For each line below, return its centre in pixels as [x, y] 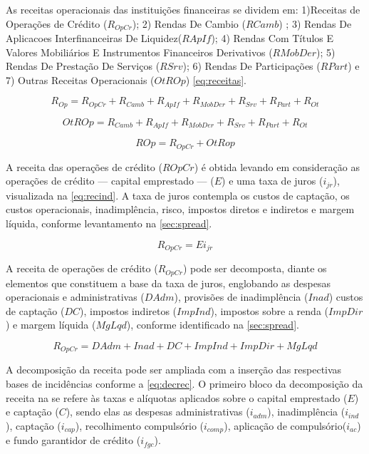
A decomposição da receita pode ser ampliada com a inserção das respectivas [174, 370]
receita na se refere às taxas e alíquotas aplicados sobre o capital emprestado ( [177, 397]
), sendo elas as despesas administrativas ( [158, 412]
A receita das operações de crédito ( [84, 166]
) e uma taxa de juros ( [272, 181]
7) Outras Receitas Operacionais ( [80, 79]
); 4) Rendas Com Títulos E [272, 38]
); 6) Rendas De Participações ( [251, 66]
